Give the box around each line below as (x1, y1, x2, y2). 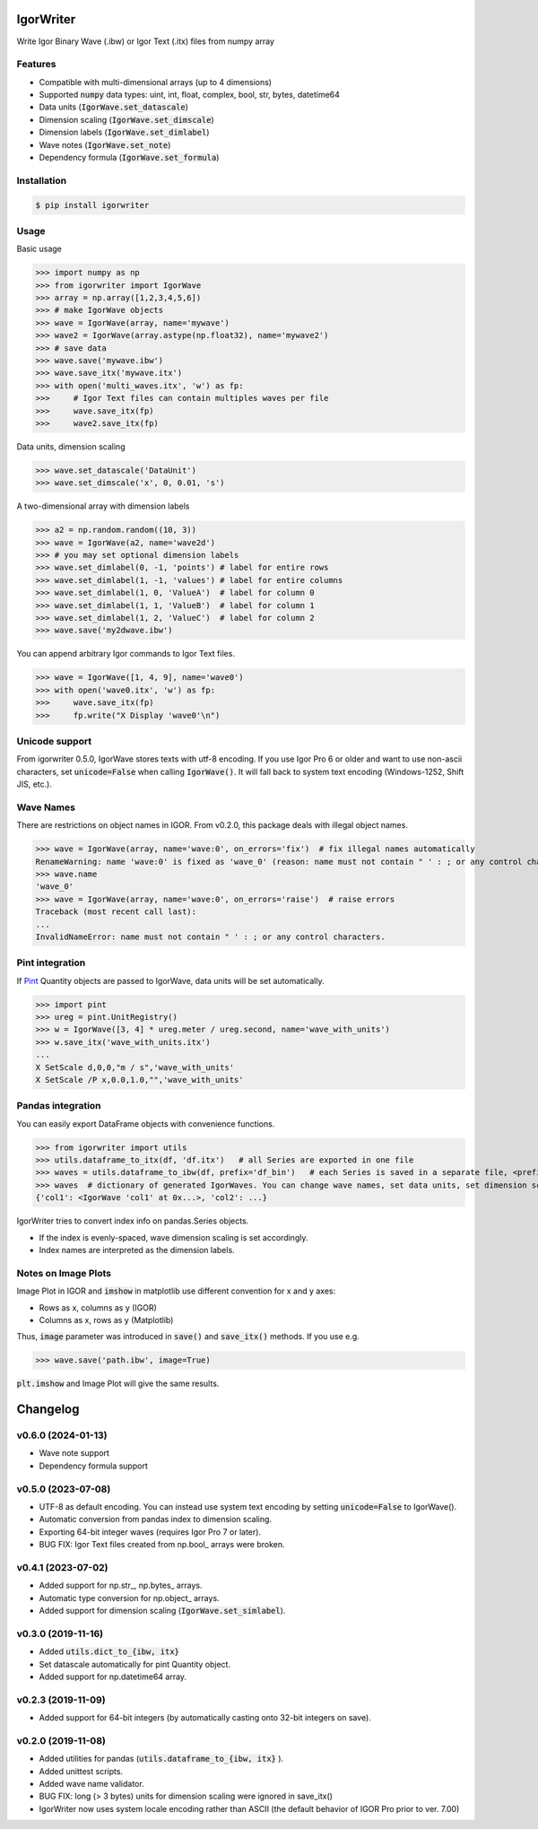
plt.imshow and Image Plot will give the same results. (16, 1378, 220, 1389)
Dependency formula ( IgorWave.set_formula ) (39, 152, 220, 162)
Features (16, 58, 56, 71)
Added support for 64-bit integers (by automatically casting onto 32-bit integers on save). (39, 1712, 371, 1723)
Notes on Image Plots (16, 1267, 112, 1279)
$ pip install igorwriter (35, 200, 150, 210)
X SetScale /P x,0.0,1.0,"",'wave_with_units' (35, 1075, 244, 1084)
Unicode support (16, 735, 92, 747)
